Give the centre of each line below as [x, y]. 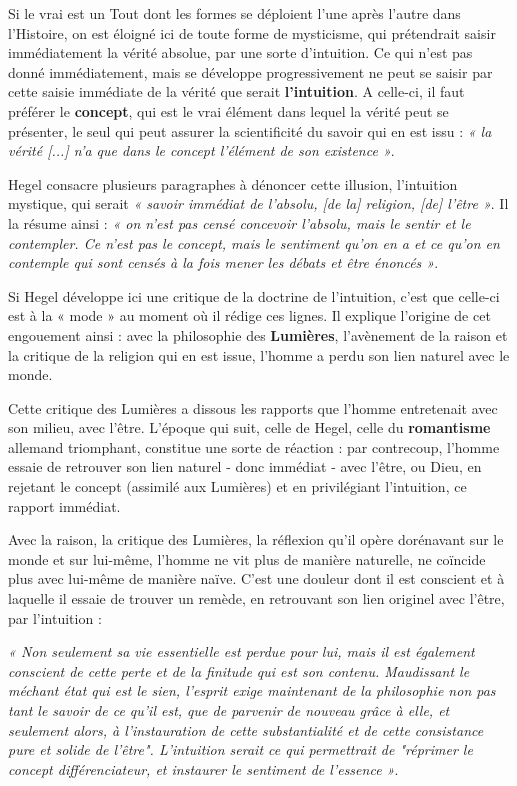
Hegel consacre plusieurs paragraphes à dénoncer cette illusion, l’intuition [233, 183]
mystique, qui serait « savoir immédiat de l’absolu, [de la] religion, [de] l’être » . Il [258, 203]
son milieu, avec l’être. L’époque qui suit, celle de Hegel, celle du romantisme [249, 427]
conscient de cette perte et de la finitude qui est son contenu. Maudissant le [239, 670]
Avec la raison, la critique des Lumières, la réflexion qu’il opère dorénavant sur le [256, 539]
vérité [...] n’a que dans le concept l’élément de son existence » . [201, 150]
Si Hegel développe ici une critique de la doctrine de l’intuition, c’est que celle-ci [254, 295]
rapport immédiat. [64, 505]
